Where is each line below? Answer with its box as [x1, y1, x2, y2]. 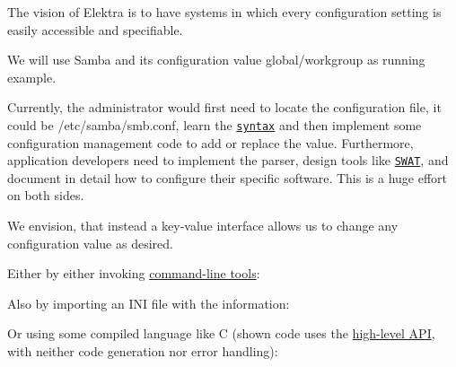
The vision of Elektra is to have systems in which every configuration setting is [7, 3, 442, 21]
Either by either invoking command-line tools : [7, 264, 260, 283]
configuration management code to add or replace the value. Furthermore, [7, 133, 414, 152]
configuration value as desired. [7, 233, 173, 252]
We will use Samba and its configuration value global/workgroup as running [7, 50, 425, 69]
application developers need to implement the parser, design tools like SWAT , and [7, 151, 449, 170]
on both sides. [7, 186, 84, 205]
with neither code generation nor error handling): [7, 342, 278, 361]
